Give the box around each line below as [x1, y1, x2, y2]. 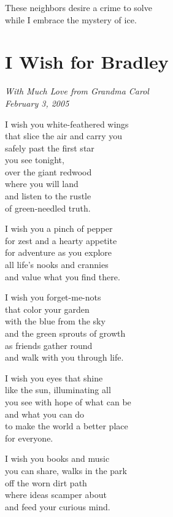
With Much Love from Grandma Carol [5, 85, 149, 98]
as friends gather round [5, 339, 93, 351]
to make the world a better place [5, 419, 128, 432]
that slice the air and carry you [5, 129, 123, 142]
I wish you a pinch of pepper [5, 222, 113, 235]
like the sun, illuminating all [5, 383, 111, 396]
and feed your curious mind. [5, 500, 110, 513]
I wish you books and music [5, 452, 110, 465]
